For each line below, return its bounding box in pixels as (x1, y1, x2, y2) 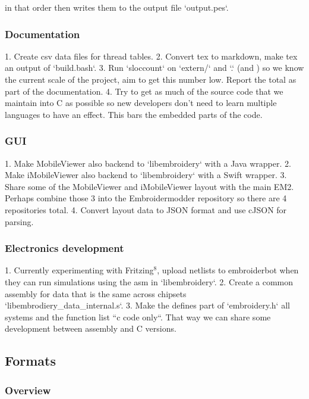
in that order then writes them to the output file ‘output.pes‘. (5, 1, 229, 13)
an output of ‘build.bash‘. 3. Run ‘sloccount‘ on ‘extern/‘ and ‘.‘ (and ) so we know (5, 61, 304, 74)
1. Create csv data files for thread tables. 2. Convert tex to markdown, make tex (5, 49, 298, 62)
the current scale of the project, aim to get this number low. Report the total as (5, 73, 297, 85)
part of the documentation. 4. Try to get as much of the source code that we (5, 85, 283, 97)
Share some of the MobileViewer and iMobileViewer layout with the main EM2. (5, 180, 294, 192)
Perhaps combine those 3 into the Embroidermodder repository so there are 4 (5, 192, 287, 204)
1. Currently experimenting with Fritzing (5, 264, 154, 276)
